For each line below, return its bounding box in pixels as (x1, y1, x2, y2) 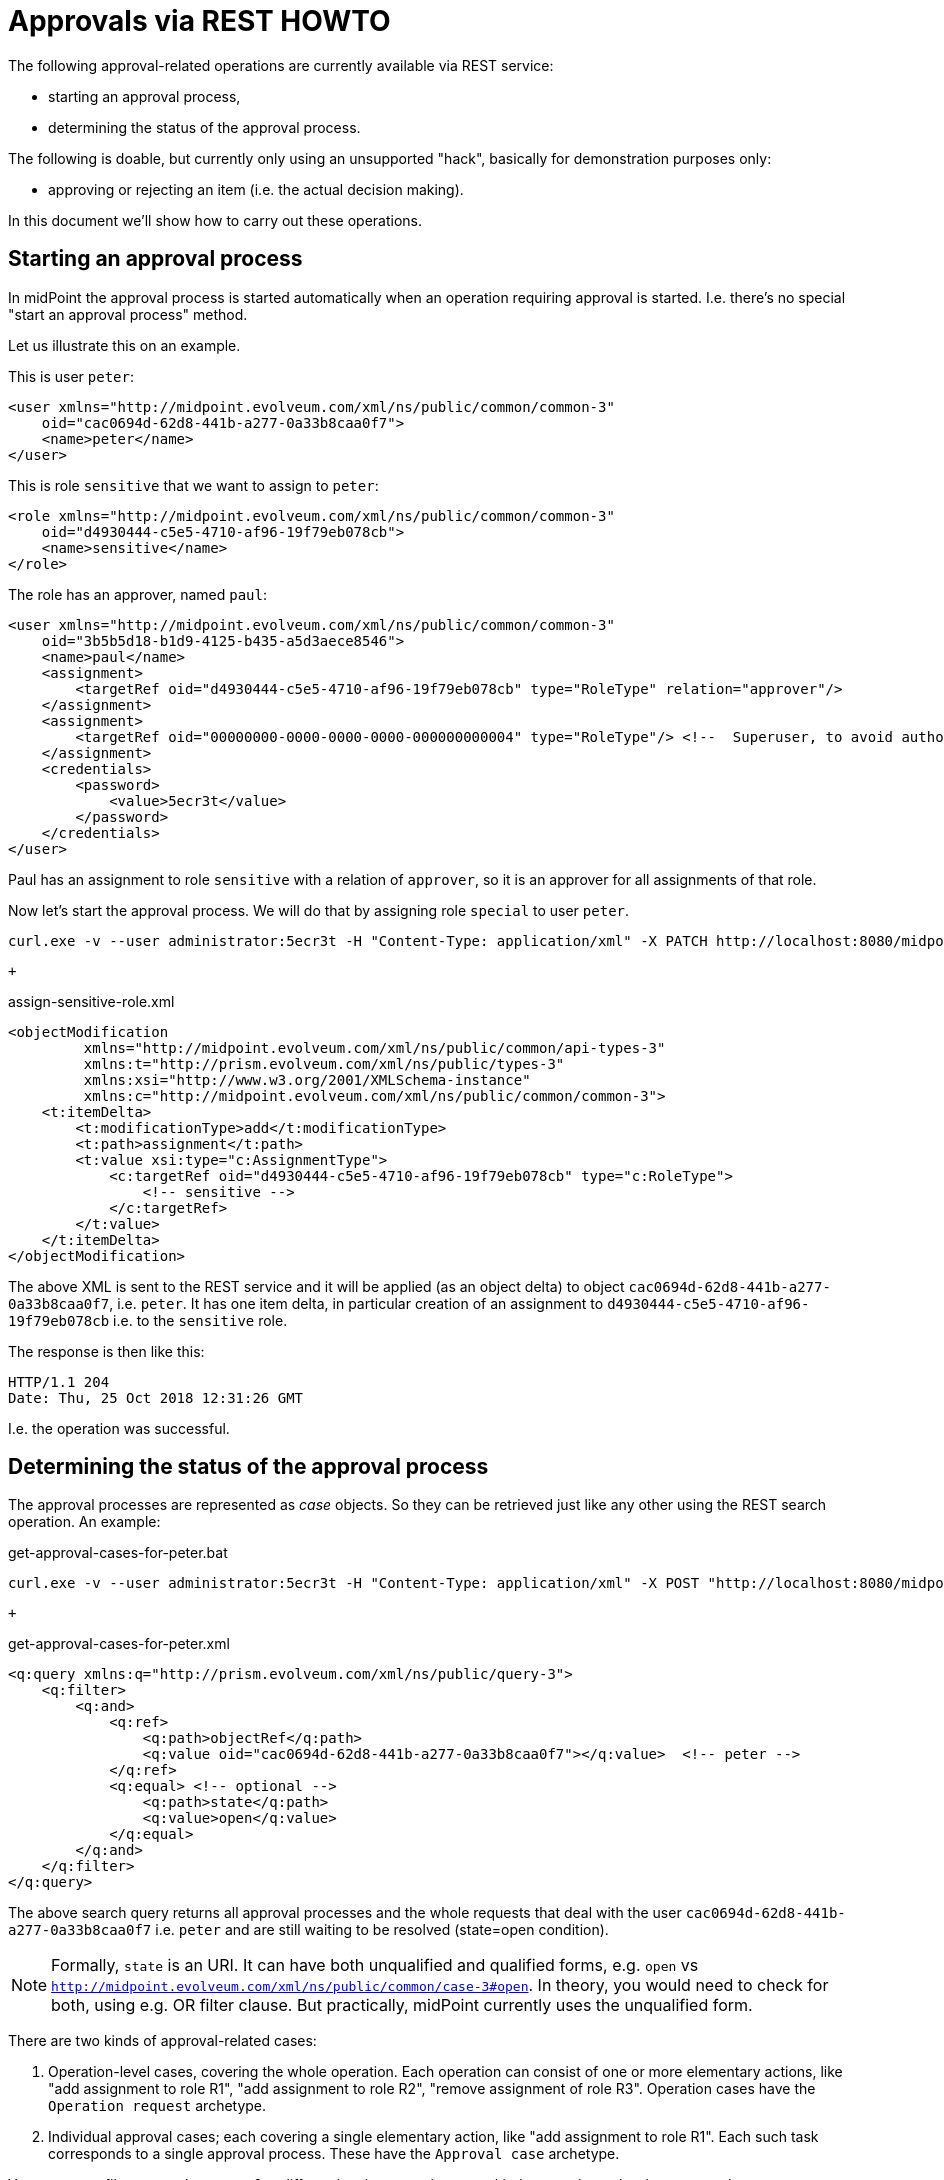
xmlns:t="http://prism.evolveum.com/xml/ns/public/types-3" (83, 1055, 565, 1072)
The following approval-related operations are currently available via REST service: (8, 56, 554, 74)
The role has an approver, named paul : (8, 585, 267, 603)
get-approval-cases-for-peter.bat (8, 1544, 228, 1562)
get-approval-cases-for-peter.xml (8, 1635, 230, 1653)
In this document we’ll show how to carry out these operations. (8, 211, 422, 229)
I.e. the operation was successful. (8, 1419, 230, 1437)
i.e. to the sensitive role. (113, 1311, 288, 1329)
